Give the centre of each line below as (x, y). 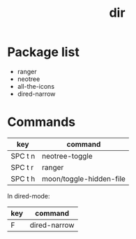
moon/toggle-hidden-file (83, 178)
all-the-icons (36, 86)
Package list (44, 52)
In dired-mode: (29, 196)
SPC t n (23, 156)
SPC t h (23, 178)
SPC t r (22, 167)
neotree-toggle (67, 156)
